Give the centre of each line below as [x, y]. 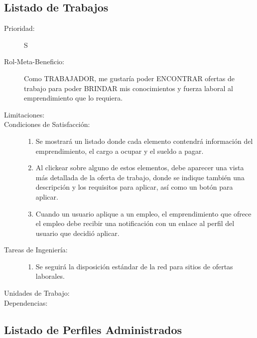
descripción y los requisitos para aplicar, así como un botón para [134, 187]
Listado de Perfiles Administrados [93, 329]
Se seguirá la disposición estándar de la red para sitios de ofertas [134, 266]
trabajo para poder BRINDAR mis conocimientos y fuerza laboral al [128, 88]
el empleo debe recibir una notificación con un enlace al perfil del [135, 223]
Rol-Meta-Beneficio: [34, 61]
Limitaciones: [24, 114]
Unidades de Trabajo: [37, 293]
